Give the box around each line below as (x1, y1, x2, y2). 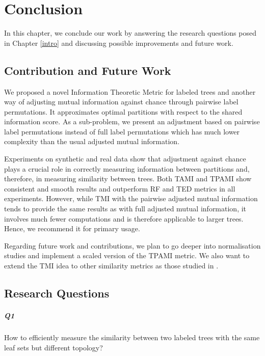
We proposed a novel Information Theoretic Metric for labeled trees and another (4, 86, 256, 97)
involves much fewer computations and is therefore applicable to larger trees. (4, 213, 244, 224)
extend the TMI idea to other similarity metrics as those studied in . (4, 260, 219, 271)
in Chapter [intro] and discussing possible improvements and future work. (4, 37, 233, 48)
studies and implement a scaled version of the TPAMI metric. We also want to (4, 250, 250, 261)
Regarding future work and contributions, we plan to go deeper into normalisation (4, 240, 261, 251)
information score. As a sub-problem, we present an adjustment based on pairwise (4, 116, 260, 127)
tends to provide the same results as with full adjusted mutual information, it (4, 203, 247, 214)
